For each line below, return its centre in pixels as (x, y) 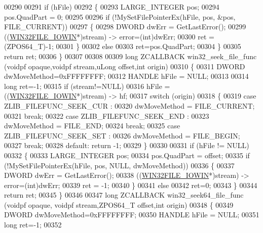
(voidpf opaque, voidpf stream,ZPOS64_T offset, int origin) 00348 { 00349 (119, 204)
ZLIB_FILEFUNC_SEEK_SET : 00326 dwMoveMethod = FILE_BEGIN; (122, 135)
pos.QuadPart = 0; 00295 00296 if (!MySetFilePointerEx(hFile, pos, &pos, (120, 16)
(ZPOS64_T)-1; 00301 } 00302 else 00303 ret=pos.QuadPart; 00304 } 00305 (123, 46)
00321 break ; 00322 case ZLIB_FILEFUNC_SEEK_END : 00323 (107, 115)
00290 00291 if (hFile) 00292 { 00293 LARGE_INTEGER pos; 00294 (112, 7)
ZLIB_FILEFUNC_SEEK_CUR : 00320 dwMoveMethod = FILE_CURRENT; (129, 105)
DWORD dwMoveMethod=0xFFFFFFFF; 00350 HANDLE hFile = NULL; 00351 (132, 215)
